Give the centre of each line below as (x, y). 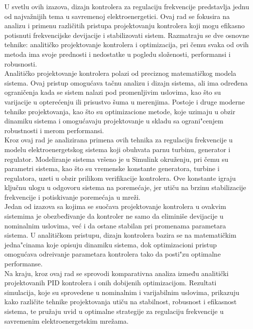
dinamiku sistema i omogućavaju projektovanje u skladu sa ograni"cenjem (114, 121)
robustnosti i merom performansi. (54, 130)
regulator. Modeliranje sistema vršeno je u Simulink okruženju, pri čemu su (117, 159)
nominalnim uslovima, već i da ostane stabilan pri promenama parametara (115, 225)
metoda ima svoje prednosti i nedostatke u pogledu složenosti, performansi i (118, 54)
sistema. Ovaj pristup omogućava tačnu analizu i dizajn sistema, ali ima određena (126, 82)
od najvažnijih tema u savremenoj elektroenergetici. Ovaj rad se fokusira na (117, 16)
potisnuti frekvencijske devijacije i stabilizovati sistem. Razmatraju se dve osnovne (127, 35)
